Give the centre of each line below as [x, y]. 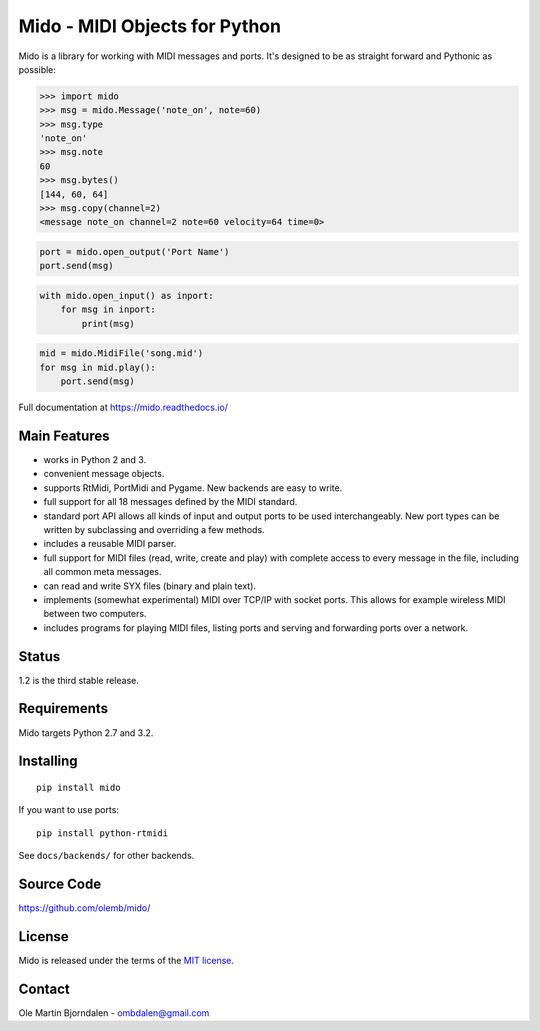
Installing [48, 761]
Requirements [63, 708]
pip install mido [78, 787]
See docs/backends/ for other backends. [106, 856]
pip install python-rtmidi [102, 833]
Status [39, 656]
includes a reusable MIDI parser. [110, 544]
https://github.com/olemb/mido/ [84, 908]
